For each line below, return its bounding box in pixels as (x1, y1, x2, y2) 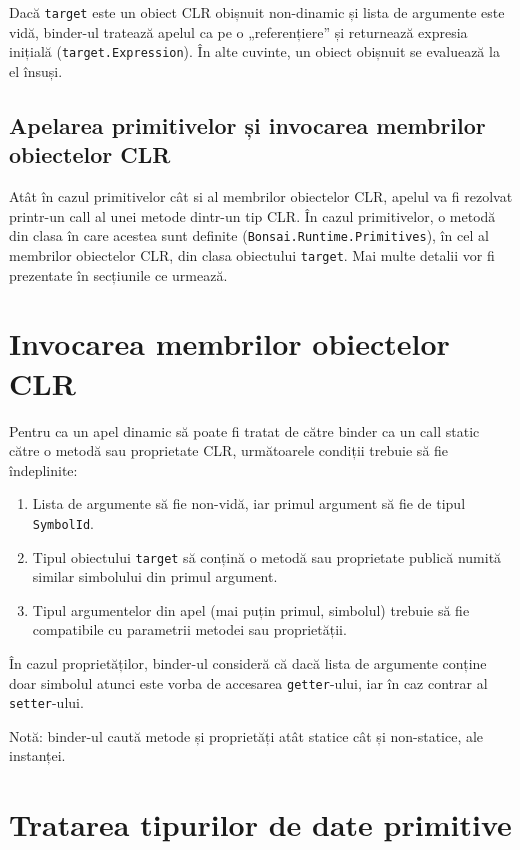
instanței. (9, 745, 66, 766)
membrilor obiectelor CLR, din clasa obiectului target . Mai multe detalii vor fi (9, 244, 495, 265)
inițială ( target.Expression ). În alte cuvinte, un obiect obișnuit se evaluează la (9, 41, 500, 62)
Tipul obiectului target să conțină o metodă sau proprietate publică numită (32, 546, 502, 567)
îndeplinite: (9, 459, 78, 480)
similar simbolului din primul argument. (32, 566, 278, 587)
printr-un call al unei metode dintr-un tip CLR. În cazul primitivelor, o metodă (9, 205, 496, 226)
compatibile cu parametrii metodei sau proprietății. (32, 619, 347, 640)
